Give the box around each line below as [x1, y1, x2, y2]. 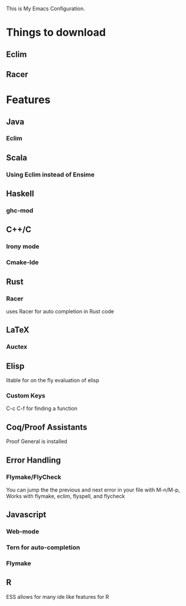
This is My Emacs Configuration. [6, 5, 86, 12]
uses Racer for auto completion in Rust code [6, 308, 114, 315]
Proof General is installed [6, 438, 68, 445]
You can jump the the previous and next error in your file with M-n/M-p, [6, 486, 180, 493]
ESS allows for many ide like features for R [6, 593, 109, 600]
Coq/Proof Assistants [6, 422, 87, 432]
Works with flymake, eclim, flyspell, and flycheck [6, 492, 125, 499]
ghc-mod [6, 207, 34, 215]
